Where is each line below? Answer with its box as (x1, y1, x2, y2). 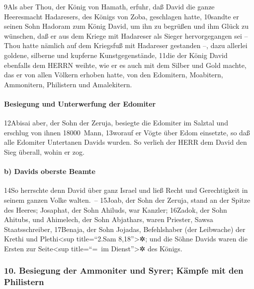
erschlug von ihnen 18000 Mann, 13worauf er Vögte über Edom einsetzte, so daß (4, 127, 250, 137)
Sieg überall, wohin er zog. (4, 146, 85, 157)
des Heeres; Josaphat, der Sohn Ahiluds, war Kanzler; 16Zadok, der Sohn (4, 204, 227, 215)
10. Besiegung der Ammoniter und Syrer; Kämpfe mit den (4, 264, 244, 277)
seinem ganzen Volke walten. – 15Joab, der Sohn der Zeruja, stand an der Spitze (4, 194, 251, 205)
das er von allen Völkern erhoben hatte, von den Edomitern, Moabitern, (4, 69, 223, 80)
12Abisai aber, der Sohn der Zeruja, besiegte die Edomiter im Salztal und (4, 117, 228, 128)
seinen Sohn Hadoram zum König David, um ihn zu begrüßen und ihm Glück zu (4, 21, 249, 31)
